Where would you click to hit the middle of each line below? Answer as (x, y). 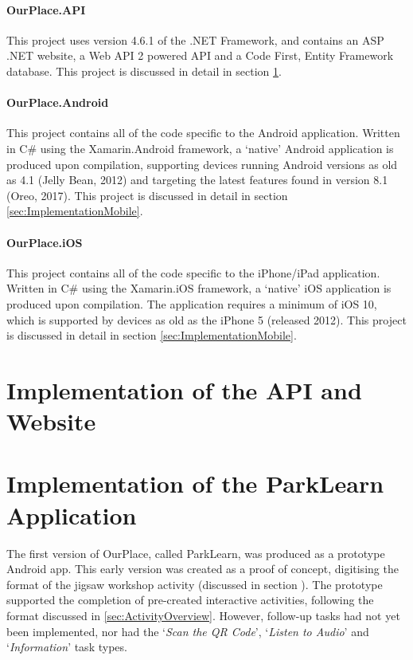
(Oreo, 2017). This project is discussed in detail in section (147, 195)
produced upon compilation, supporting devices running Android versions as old (202, 164)
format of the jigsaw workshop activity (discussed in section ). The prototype (195, 584)
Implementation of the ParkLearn (195, 483)
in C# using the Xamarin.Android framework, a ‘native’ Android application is (200, 148)
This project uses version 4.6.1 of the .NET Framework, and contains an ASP (195, 39)
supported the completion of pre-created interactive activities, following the (190, 600)
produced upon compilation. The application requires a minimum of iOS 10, (192, 303)
